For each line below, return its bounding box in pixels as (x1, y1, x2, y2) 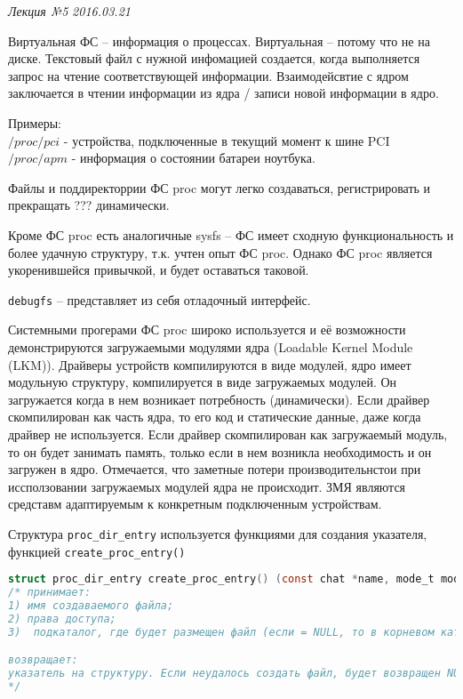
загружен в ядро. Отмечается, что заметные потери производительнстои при (8, 460, 421, 478)
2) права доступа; (8, 612, 116, 625)
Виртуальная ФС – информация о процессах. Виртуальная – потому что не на (8, 31, 430, 50)
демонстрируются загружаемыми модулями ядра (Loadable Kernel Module (8, 337, 413, 356)
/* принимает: (8, 586, 92, 599)
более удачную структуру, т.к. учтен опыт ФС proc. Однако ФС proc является (8, 243, 433, 261)
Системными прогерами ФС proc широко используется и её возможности (8, 320, 406, 339)
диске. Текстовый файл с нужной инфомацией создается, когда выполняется (8, 49, 420, 68)
